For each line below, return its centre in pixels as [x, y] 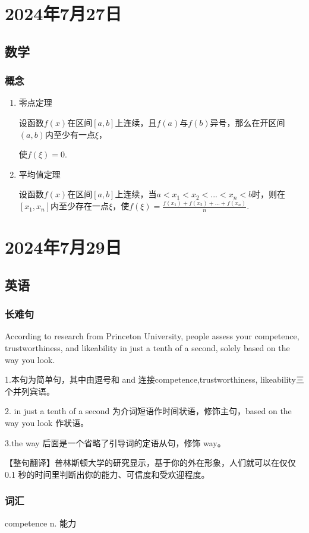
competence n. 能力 [41, 523]
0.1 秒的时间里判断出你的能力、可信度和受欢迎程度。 [107, 474]
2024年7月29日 [63, 247]
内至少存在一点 [80, 206]
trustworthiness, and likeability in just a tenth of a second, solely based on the [147, 348]
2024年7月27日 [63, 13]
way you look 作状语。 [47, 423]
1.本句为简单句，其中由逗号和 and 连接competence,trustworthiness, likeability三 [154, 379]
